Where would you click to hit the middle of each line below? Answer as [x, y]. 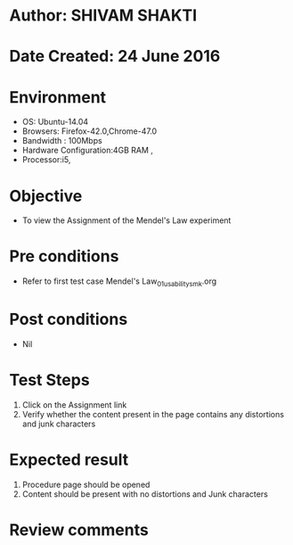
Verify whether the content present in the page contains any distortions [153, 414]
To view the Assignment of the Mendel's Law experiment [126, 220]
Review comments [79, 529]
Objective [46, 196]
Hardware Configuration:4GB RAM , [88, 150]
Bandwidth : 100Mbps [62, 141]
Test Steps [50, 380]
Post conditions [69, 320]
